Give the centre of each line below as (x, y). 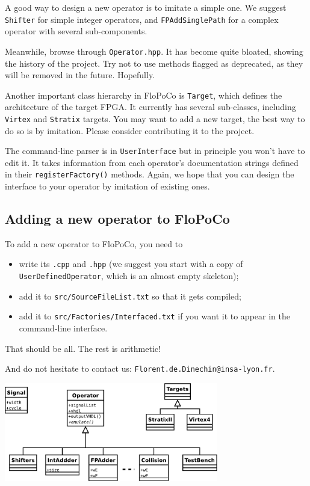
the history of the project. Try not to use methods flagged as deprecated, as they (154, 63)
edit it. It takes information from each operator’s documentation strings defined (152, 162)
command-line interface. (63, 328)
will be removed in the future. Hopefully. (80, 75)
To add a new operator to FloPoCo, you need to (94, 243)
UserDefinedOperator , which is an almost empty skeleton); (129, 276)
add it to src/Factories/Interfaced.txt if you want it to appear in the (154, 316)
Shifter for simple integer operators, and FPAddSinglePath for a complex (142, 19)
